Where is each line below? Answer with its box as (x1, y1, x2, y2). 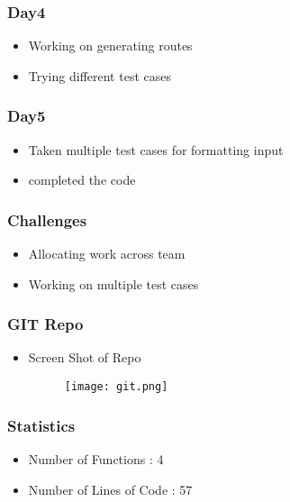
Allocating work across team (28, 244, 186, 263)
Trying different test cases (28, 66, 171, 85)
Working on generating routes (28, 36, 193, 55)
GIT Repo (7, 313, 84, 335)
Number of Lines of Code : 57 (28, 479, 193, 498)
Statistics (7, 414, 76, 436)
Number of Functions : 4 (28, 449, 164, 468)
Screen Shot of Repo (28, 348, 141, 367)
